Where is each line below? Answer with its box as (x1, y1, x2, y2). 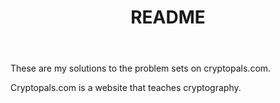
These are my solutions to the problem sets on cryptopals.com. (10, 62, 272, 75)
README (130, 6, 206, 29)
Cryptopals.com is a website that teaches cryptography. (10, 82, 242, 94)
